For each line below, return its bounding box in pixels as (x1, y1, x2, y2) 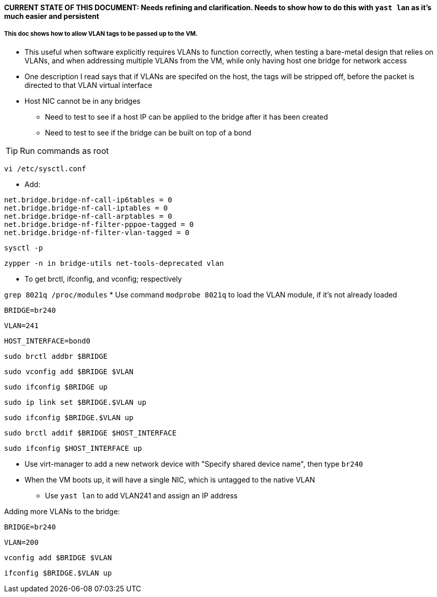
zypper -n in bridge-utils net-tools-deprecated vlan (4, 259, 224, 267)
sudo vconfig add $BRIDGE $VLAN (4, 367, 133, 376)
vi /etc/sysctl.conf (4, 164, 86, 173)
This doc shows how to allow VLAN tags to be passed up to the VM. (4, 30, 198, 38)
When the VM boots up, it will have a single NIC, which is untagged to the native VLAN (25, 475, 315, 484)
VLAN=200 (4, 538, 39, 546)
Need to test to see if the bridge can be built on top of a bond (45, 128, 251, 137)
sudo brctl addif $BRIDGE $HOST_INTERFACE (4, 428, 177, 437)
